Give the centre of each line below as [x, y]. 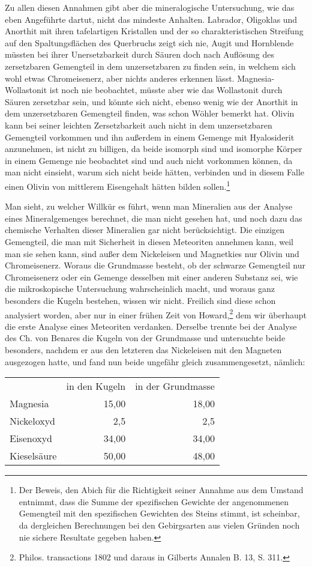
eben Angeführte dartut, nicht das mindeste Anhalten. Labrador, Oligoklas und [151, 19]
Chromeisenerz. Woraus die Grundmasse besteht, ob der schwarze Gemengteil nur [155, 265]
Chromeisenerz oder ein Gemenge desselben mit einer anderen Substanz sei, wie [151, 277]
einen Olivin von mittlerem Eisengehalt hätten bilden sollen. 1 [118, 185]
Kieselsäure [33, 456]
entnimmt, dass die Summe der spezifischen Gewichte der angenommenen [154, 501]
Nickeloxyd [33, 421]
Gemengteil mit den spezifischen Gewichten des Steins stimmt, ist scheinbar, [159, 513]
